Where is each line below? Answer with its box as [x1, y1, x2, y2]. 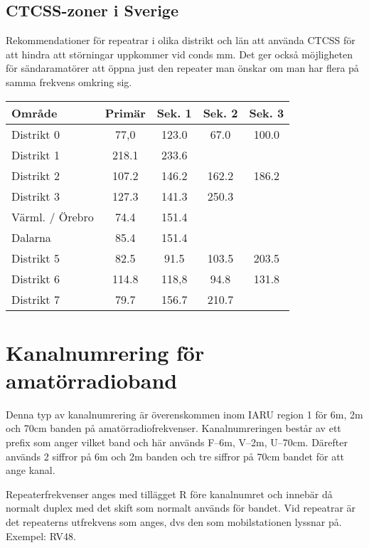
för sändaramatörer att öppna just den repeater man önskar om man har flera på [6, 60, 359, 75]
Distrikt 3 [11, 187, 60, 204]
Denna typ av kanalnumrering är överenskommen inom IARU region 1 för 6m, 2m [6, 406, 363, 421]
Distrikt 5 [11, 249, 60, 266]
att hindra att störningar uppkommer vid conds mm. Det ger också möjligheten [6, 46, 353, 61]
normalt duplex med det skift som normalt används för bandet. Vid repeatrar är [6, 500, 356, 515]
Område [11, 104, 58, 121]
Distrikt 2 [11, 167, 60, 184]
